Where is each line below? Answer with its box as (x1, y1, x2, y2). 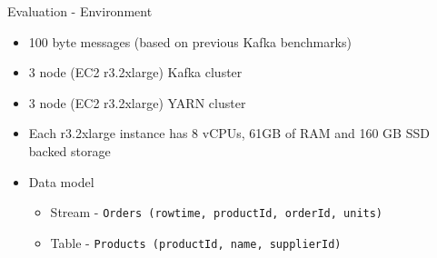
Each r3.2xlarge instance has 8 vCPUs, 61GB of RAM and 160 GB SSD (28, 124, 430, 143)
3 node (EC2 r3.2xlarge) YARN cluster (28, 93, 246, 112)
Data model (28, 172, 94, 191)
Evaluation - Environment (7, 2, 153, 20)
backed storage (28, 141, 111, 160)
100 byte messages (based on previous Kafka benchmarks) (28, 32, 352, 51)
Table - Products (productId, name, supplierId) (50, 233, 342, 252)
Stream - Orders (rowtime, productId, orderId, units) (50, 203, 383, 222)
